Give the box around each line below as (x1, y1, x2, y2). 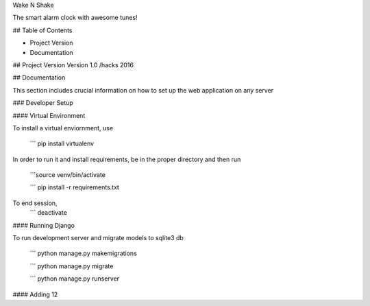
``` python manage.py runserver (29, 274, 120, 283)
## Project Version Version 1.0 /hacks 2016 (12, 60, 134, 69)
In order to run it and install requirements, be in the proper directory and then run (12, 155, 241, 163)
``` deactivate (29, 209, 68, 217)
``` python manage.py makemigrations (29, 249, 137, 257)
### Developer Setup (12, 99, 73, 107)
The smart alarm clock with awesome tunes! (12, 14, 138, 22)
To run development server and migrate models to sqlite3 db (12, 234, 184, 242)
